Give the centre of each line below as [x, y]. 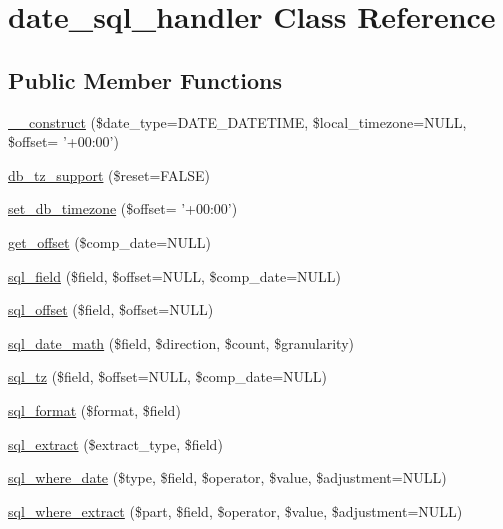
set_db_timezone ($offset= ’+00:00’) [123, 208]
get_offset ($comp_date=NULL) [110, 241]
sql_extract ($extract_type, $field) [115, 443]
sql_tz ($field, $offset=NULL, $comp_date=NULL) [168, 376]
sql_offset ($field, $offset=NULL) [111, 309]
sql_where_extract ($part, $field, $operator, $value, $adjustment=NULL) [235, 510]
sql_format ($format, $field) [94, 409]
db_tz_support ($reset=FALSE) [109, 174]
